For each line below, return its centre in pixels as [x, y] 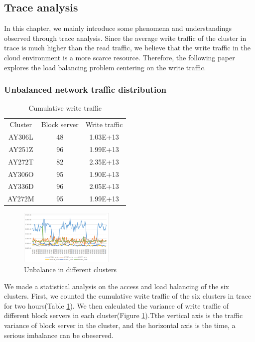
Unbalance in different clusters [70, 269]
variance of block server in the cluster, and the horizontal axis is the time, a [120, 325]
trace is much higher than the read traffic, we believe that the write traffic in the [127, 48]
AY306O [21, 174]
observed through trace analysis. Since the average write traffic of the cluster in [125, 38]
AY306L [21, 137]
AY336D [21, 186]
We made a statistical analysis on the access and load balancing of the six [117, 286]
